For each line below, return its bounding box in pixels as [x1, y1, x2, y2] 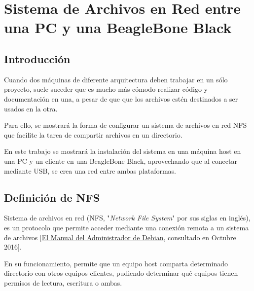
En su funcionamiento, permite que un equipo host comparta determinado [4, 258, 228, 268]
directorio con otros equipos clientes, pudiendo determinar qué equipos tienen [4, 268, 238, 278]
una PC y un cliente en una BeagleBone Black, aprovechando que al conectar [4, 155, 237, 166]
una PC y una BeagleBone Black [4, 17, 232, 37]
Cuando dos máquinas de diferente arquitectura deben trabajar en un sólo [4, 74, 228, 84]
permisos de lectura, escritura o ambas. [4, 277, 122, 288]
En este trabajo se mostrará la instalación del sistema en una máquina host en [4, 146, 241, 156]
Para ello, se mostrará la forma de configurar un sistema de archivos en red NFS [4, 120, 247, 130]
